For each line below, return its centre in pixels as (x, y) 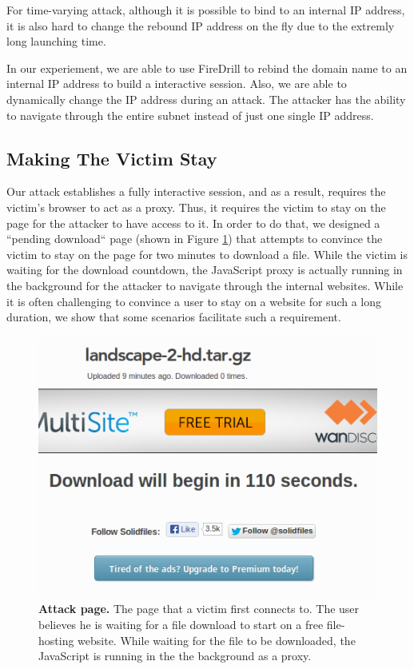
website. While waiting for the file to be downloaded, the (217, 640)
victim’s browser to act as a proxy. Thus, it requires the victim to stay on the (196, 207)
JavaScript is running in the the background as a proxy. (175, 656)
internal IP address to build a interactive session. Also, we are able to (177, 84)
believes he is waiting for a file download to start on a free (181, 625)
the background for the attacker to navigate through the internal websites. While (205, 285)
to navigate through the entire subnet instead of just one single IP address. (190, 115)
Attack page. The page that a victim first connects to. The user (199, 609)
